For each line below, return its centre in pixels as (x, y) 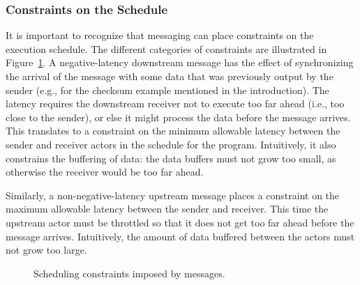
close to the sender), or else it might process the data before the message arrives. (178, 117)
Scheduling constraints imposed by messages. (129, 273)
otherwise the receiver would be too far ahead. (105, 172)
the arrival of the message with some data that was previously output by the (170, 76)
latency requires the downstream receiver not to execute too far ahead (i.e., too (175, 103)
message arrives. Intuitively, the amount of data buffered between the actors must (180, 236)
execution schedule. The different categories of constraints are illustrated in (166, 48)
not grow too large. (46, 250)
